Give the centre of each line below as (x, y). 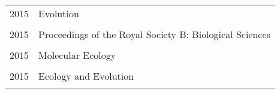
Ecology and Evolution (86, 76)
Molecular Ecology (77, 55)
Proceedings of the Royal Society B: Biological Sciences (154, 35)
